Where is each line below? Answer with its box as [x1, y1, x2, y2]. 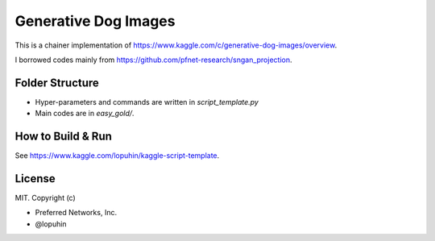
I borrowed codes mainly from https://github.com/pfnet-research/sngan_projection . [14, 55, 292, 64]
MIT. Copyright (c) [14, 193, 76, 203]
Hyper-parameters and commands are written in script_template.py [35, 97, 259, 106]
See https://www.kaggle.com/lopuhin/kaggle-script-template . [14, 151, 220, 160]
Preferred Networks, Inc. [35, 208, 117, 218]
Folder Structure [14, 76, 100, 89]
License [14, 172, 56, 185]
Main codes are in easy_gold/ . [35, 109, 135, 118]
